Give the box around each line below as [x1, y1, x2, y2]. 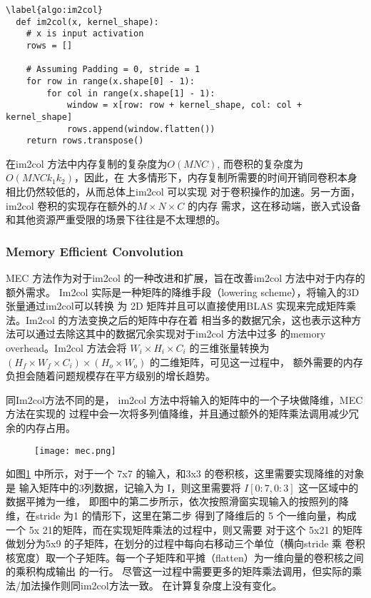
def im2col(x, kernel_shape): [16, 16, 159, 27]
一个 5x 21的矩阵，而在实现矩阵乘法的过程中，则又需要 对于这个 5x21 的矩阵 [6, 522, 363, 537]
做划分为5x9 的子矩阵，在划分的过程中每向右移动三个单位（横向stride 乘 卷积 [6, 536, 365, 551]
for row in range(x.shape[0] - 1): [26, 76, 195, 86]
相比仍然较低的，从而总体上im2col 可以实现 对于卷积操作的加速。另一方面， [6, 184, 360, 199]
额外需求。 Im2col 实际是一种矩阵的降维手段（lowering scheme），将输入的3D [6, 284, 360, 299]
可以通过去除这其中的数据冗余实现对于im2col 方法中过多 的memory [15, 326, 326, 341]
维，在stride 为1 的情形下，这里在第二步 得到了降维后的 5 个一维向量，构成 [6, 508, 357, 523]
